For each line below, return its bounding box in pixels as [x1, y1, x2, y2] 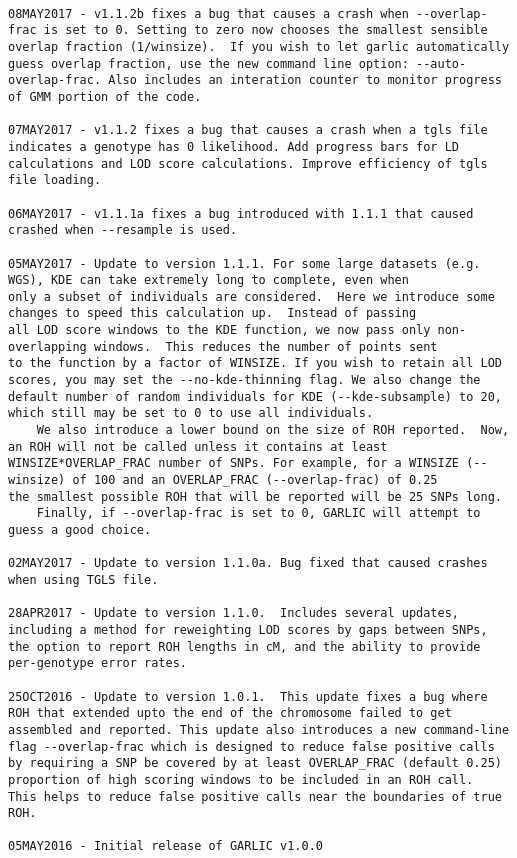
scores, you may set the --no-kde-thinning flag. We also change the [8, 373, 481, 388]
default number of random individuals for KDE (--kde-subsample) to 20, [8, 389, 502, 404]
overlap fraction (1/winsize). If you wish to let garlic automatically [8, 39, 510, 54]
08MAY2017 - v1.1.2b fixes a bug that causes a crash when [8, 6, 409, 21]
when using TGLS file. [8, 572, 159, 587]
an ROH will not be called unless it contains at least [8, 439, 388, 454]
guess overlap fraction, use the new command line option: [8, 56, 409, 71]
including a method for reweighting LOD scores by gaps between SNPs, [8, 622, 488, 637]
